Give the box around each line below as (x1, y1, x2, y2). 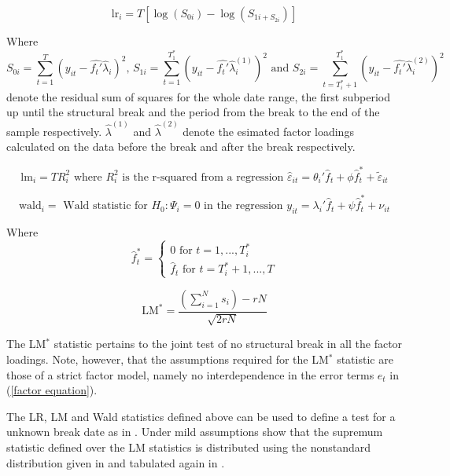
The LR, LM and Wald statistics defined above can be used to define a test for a (6, 408, 396, 424)
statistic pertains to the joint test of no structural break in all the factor (53, 335, 403, 352)
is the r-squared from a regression (122, 171, 284, 183)
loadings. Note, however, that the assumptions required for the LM (6, 350, 329, 367)
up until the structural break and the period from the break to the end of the (6, 104, 380, 120)
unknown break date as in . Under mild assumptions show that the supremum (6, 423, 383, 440)
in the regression (204, 200, 283, 212)
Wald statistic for (63, 200, 148, 212)
